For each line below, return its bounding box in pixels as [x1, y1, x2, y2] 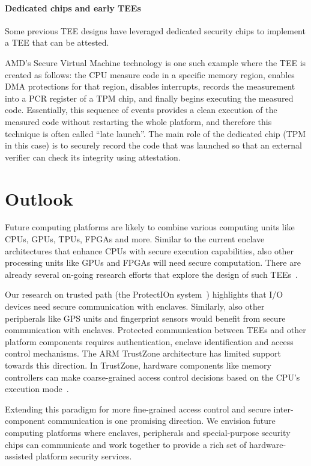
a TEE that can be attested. [5, 36, 109, 49]
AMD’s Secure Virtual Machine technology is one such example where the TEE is [5, 56, 306, 69]
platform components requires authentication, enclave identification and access [5, 335, 294, 348]
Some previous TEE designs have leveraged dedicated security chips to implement [5, 24, 306, 37]
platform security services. [35, 450, 132, 462]
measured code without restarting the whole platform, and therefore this [5, 115, 272, 127]
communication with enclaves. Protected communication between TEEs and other [5, 323, 306, 336]
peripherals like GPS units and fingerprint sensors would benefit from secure [5, 311, 286, 324]
